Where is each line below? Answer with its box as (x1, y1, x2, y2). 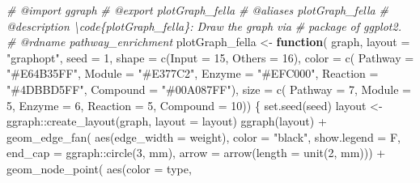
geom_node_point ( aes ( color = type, (6, 160, 192, 177)
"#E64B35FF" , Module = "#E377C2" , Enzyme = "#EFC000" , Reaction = (6, 65, 379, 82)
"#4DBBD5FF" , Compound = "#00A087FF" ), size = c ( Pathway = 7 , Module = (6, 80, 412, 97)
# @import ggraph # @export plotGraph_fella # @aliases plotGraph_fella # (6, 2, 388, 18)
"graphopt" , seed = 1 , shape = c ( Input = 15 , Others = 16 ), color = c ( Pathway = (6, 49, 414, 66)
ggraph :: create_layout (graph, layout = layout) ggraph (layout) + (6, 113, 327, 130)
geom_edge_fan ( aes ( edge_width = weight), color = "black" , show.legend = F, (6, 128, 401, 145)
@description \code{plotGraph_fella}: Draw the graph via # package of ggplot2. (6, 17, 401, 34)
